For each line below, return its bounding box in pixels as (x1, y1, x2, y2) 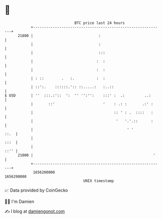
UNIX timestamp (83, 178, 114, 183)
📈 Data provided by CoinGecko (4, 187, 68, 193)
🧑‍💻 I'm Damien (4, 199, 35, 204)
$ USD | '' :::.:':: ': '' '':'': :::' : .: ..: (4, 93, 151, 98)
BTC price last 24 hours (74, 20, 125, 25)
